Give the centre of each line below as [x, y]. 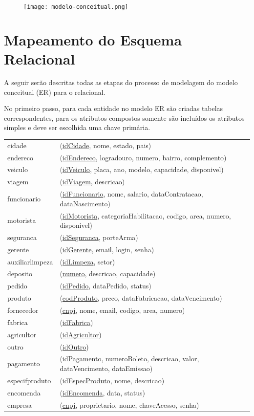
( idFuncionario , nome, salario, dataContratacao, [131, 194]
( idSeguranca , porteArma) [99, 237]
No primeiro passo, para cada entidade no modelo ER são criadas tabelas [114, 108]
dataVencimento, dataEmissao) [106, 368]
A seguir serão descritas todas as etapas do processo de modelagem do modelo [121, 82]
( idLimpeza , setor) [87, 261]
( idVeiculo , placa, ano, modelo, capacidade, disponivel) [142, 169]
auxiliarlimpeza [30, 261]
